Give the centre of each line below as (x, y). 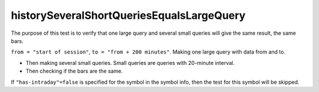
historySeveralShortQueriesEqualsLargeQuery (128, 15)
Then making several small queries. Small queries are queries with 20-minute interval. (130, 63)
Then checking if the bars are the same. (74, 71)
